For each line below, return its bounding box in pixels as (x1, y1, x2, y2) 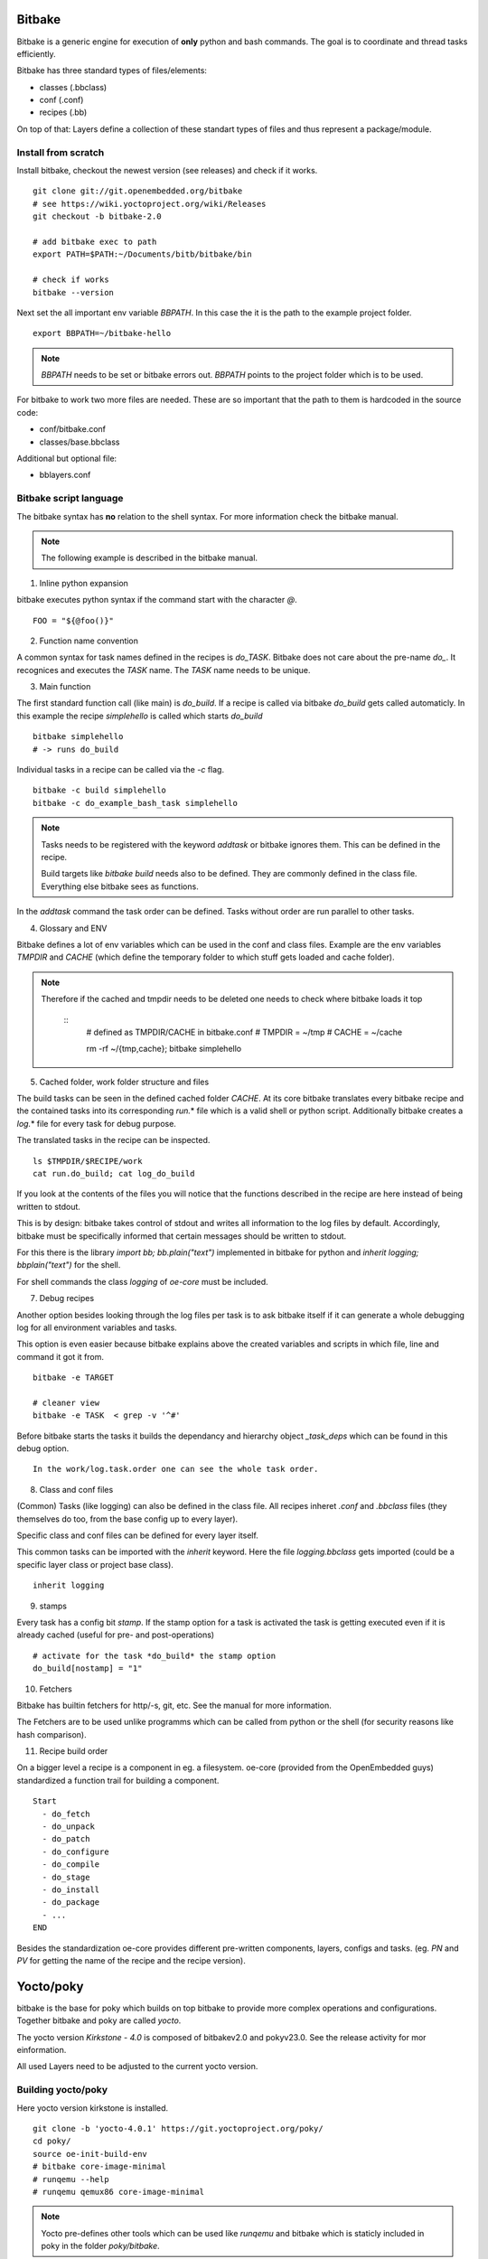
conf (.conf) (39, 95, 84, 106)
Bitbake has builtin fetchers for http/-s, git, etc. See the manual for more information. (16, 1700, 332, 1711)
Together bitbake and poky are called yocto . (16, 2015, 182, 2026)
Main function (39, 681, 91, 692)
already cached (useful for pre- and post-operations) (16, 1629, 215, 1640)
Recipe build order (39, 1746, 108, 1757)
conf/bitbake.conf (39, 424, 107, 435)
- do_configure (42, 1846, 109, 1857)
